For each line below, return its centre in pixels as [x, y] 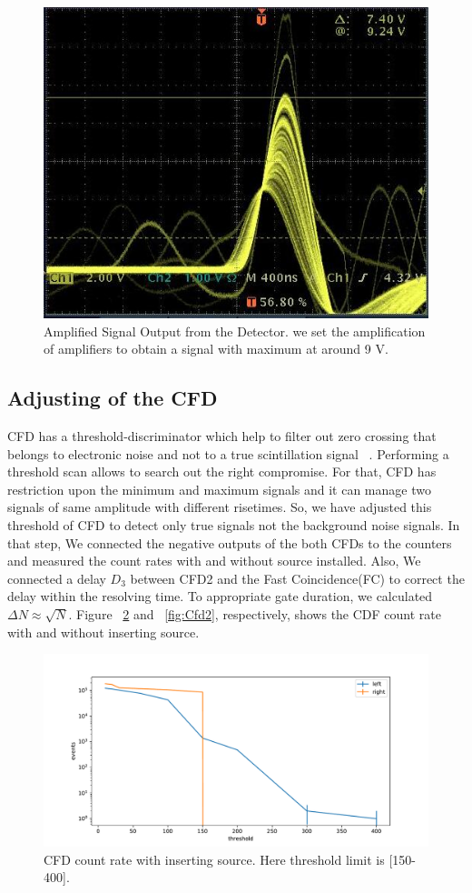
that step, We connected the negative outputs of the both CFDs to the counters [230, 542]
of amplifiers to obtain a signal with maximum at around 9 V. [216, 349]
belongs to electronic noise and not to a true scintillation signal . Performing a [228, 453]
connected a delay [57, 578]
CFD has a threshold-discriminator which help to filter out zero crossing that [222, 436]
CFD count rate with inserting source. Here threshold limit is [214, 859]
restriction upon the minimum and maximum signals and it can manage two [219, 489]
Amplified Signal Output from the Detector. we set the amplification [235, 331]
